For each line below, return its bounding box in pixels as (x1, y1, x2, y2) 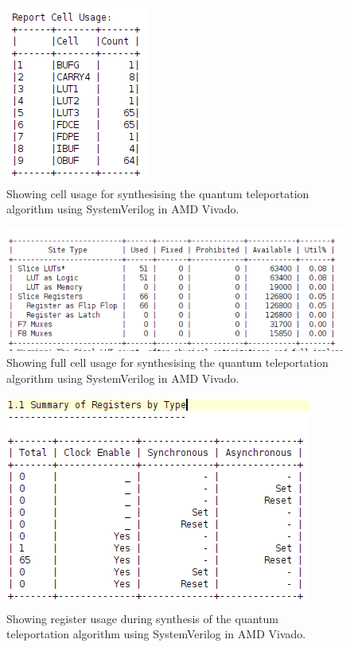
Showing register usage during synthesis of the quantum (6, 610, 278, 626)
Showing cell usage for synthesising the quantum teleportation (6, 185, 309, 201)
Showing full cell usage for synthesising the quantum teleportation (6, 353, 329, 370)
